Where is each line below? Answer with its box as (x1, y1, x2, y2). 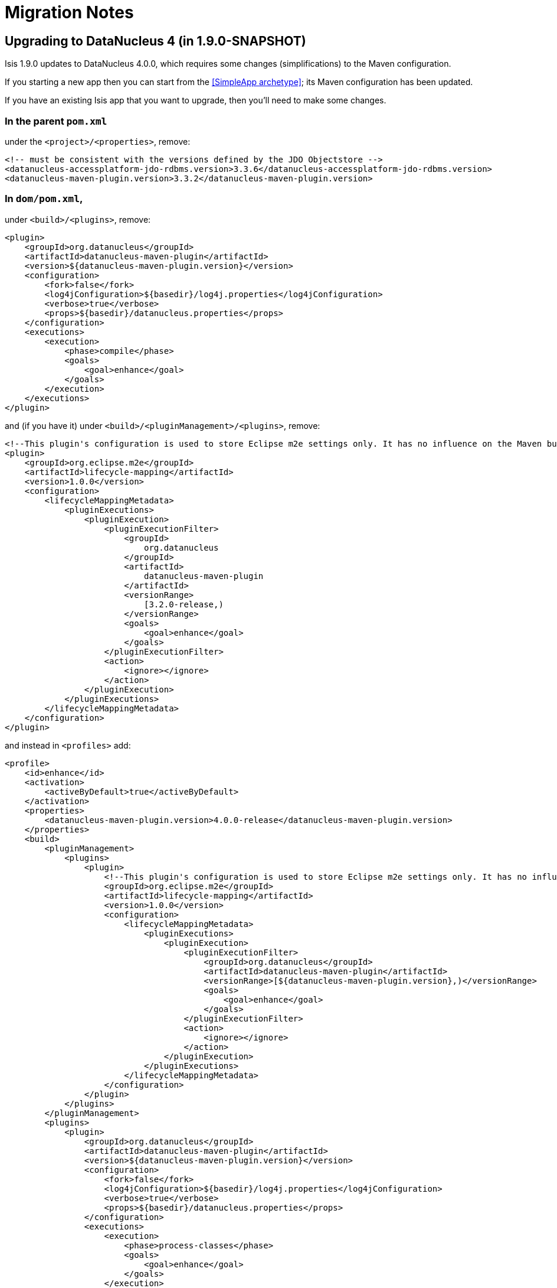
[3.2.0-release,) (144, 599, 224, 609)
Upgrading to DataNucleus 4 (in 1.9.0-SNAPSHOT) (5, 33, 306, 48)
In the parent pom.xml (5, 115, 107, 127)
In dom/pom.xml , (5, 193, 83, 205)
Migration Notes (5, 2, 134, 22)
